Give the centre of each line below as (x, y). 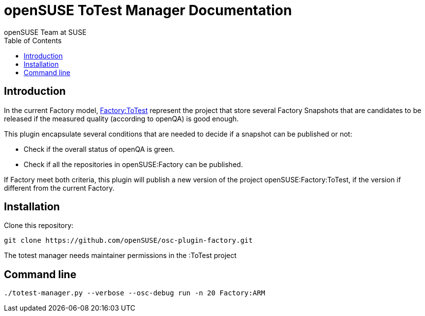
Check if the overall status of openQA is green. (99, 149)
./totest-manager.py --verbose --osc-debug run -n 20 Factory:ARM (135, 293)
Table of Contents (33, 40)
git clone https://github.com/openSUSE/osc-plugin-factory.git (128, 241)
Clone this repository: (39, 226)
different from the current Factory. (59, 188)
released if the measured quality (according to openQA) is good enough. (121, 118)
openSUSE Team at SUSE (45, 32)
